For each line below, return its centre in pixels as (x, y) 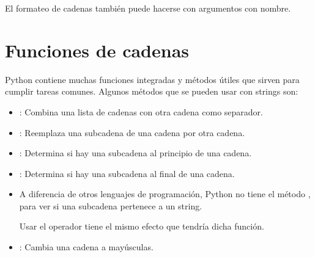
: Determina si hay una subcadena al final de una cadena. (127, 173)
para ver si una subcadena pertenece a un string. (111, 205)
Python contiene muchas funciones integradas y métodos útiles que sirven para (152, 79)
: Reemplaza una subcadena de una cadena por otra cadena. (132, 132)
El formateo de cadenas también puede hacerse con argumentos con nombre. (148, 8)
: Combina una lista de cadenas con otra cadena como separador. (141, 111)
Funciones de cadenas (97, 50)
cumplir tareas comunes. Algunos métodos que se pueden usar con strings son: (152, 91)
